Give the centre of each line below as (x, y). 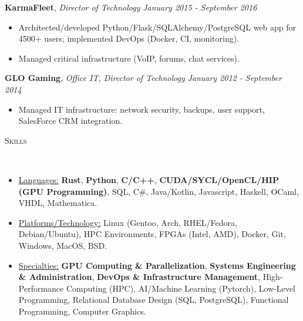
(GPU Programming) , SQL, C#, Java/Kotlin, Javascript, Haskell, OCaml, (159, 191)
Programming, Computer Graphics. (82, 311)
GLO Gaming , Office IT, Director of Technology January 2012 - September (143, 78)
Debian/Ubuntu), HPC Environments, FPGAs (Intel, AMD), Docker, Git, (152, 234)
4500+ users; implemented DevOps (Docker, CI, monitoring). (129, 38)
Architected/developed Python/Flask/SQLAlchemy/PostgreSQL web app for (157, 27)
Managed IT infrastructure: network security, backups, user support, (142, 109)
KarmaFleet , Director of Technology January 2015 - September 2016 (131, 7)
